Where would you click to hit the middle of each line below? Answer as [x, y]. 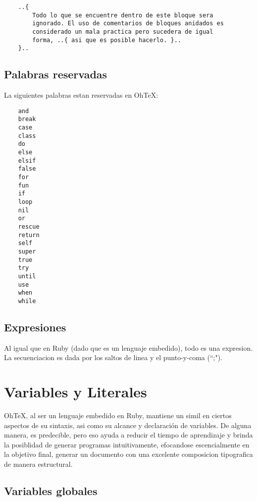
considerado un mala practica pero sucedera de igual [123, 31]
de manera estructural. [38, 464]
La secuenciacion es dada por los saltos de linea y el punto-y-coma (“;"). [113, 357]
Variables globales [51, 490]
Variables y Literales [76, 392]
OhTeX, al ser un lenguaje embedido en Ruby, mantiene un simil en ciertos [118, 415]
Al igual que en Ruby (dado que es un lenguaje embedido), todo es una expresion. [128, 347]
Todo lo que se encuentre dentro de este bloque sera [123, 15]
